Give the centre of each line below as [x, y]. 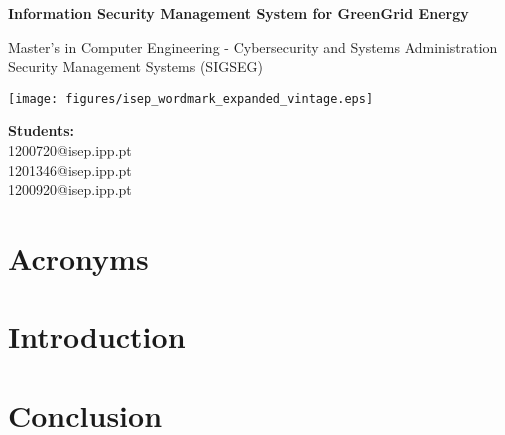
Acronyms [78, 258]
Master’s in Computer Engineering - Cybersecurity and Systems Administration [253, 46]
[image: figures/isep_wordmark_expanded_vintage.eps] [191, 98]
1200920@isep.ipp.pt [70, 189]
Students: [41, 130]
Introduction [97, 336]
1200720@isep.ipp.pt [70, 150]
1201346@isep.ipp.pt [70, 169]
